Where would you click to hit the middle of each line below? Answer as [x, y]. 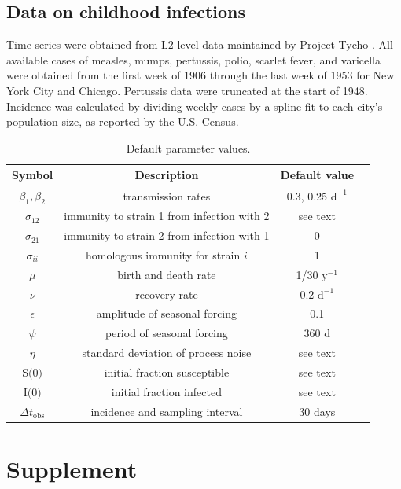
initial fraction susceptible [167, 372]
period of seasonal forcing [166, 333]
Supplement [72, 468]
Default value [317, 175]
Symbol [33, 175]
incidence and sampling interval [167, 411]
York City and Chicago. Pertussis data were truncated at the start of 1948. [187, 90]
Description [167, 175]
